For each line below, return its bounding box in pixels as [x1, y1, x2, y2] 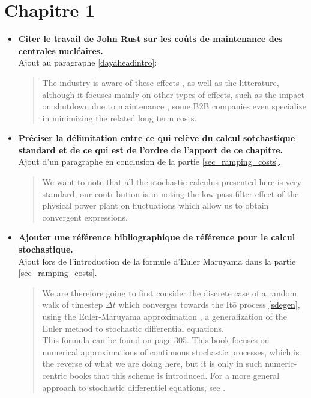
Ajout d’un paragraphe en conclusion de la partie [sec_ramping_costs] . [18, 155, 281, 168]
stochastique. [18, 243, 73, 256]
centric [42, 369, 67, 381]
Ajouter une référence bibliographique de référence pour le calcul [18, 231, 295, 243]
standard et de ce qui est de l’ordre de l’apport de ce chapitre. [18, 143, 283, 156]
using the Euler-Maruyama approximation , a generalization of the [42, 310, 287, 322]
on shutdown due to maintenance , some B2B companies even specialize [42, 100, 306, 112]
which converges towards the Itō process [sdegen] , [118, 298, 300, 311]
